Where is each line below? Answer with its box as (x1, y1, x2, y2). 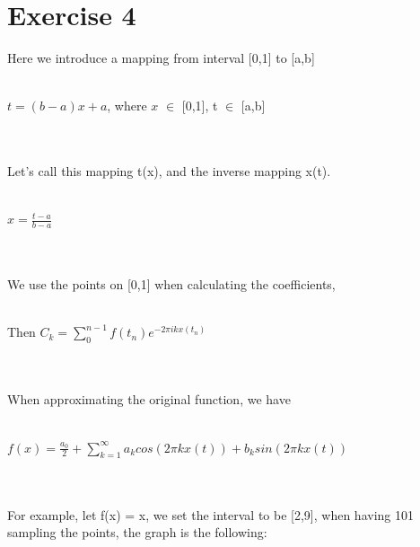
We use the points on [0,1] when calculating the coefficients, (7, 275, 336, 294)
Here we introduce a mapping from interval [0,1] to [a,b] (7, 49, 315, 67)
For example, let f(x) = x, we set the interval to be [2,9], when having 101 (7, 505, 414, 524)
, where (107, 96, 147, 115)
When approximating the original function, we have (7, 390, 291, 409)
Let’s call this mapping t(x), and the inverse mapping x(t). (7, 162, 331, 181)
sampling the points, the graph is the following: (7, 523, 267, 542)
